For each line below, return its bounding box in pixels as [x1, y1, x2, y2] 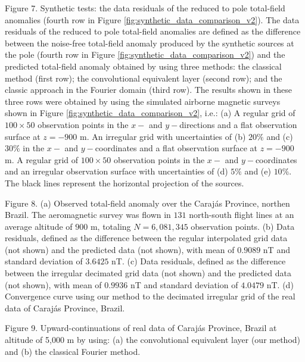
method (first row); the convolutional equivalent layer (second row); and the [5, 71, 282, 84]
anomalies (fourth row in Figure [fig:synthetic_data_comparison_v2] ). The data [5, 13, 300, 26]
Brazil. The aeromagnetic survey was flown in [5, 208, 171, 221]
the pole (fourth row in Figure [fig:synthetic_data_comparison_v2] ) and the [5, 48, 285, 61]
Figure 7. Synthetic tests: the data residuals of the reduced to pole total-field [5, 2, 285, 14]
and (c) [266, 130, 293, 142]
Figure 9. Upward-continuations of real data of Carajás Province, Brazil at [5, 322, 277, 334]
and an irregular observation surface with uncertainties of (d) [5, 165, 228, 177]
